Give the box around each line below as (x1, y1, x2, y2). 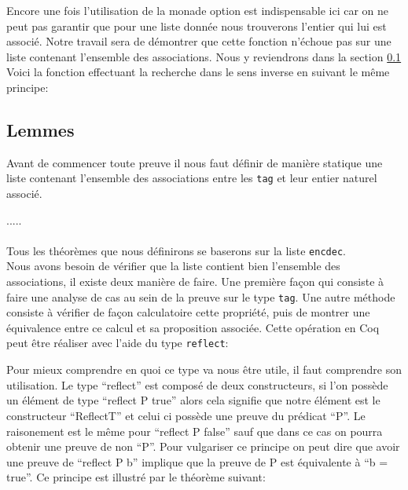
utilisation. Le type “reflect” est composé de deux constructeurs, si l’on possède (6, 376, 388, 393)
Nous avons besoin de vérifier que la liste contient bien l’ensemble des (6, 258, 340, 274)
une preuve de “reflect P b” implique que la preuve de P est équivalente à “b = (6, 453, 388, 470)
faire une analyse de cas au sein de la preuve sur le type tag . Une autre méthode (6, 288, 395, 305)
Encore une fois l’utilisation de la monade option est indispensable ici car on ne (6, 2, 389, 18)
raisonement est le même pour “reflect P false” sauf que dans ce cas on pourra (6, 422, 383, 439)
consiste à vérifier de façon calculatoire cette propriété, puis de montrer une (6, 304, 370, 320)
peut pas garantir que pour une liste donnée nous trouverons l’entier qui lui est (6, 17, 387, 34)
